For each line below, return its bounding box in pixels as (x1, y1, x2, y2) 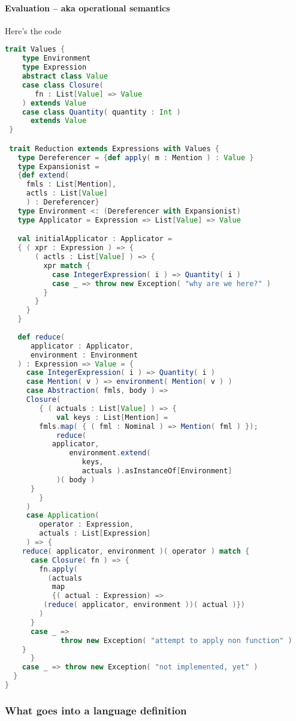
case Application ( (26, 511, 99, 520)
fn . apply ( (39, 564, 78, 573)
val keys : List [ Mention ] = (56, 413, 168, 422)
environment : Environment (30, 350, 138, 359)
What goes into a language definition (5, 702, 187, 717)
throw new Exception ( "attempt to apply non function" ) (61, 636, 292, 645)
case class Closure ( (22, 80, 104, 89)
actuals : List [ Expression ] (39, 529, 151, 538)
